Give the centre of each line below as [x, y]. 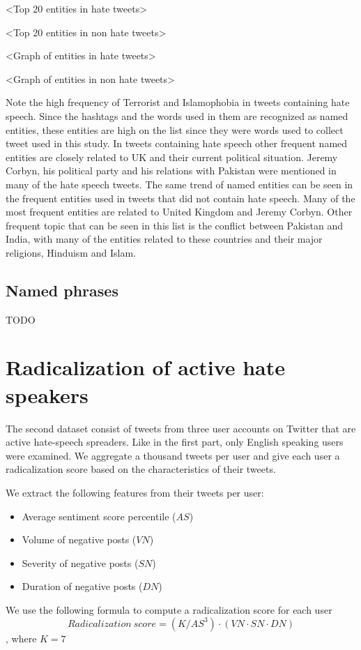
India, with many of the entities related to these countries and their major [164, 239]
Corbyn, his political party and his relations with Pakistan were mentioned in [171, 171]
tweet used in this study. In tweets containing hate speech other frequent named [177, 143]
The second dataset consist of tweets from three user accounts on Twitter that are [181, 428]
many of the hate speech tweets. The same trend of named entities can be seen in [179, 184]
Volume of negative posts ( [79, 539]
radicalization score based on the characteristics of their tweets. [141, 469]
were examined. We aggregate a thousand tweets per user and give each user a [173, 455]
